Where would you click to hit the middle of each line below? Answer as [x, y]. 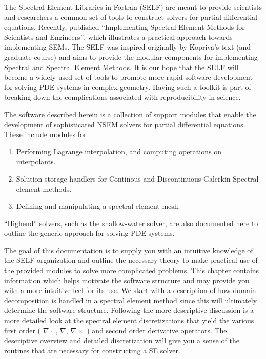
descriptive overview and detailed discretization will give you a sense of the [122, 340]
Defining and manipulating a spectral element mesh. [98, 206]
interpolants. [36, 161]
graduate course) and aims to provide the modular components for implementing [131, 57]
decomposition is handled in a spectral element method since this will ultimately [131, 300]
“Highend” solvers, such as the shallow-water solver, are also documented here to [131, 223]
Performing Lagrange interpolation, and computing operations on [119, 151]
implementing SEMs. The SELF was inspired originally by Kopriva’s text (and [128, 47]
